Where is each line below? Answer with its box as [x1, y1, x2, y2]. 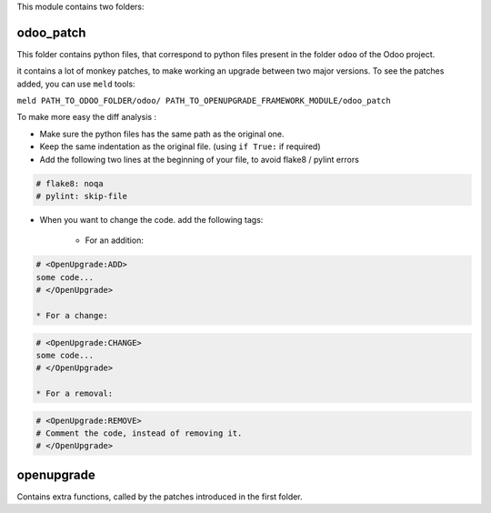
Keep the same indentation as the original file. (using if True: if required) [39, 141, 322, 152]
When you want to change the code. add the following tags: [39, 215, 264, 225]
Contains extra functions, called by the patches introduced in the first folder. [16, 491, 304, 502]
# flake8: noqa [35, 178, 104, 188]
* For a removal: [35, 388, 114, 399]
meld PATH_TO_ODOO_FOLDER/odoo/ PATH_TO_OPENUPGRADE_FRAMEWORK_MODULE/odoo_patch [16, 96, 391, 106]
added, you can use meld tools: [16, 78, 135, 89]
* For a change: [35, 310, 109, 320]
